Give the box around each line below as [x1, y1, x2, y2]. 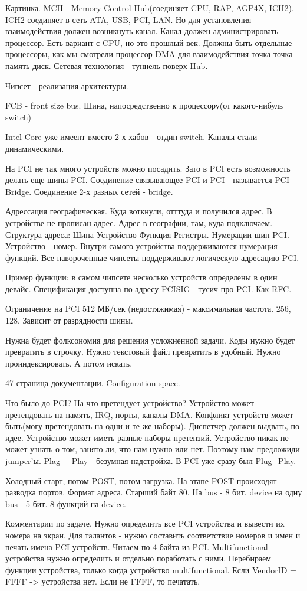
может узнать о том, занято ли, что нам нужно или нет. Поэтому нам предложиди [5, 443, 300, 455]
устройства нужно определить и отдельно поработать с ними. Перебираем [5, 552, 272, 564]
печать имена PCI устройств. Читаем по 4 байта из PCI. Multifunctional [5, 540, 268, 553]
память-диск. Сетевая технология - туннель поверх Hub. [5, 59, 208, 71]
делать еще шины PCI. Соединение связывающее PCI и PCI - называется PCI [5, 174, 289, 186]
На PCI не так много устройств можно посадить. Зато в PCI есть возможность [5, 162, 291, 174]
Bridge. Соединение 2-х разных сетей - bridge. [5, 185, 173, 197]
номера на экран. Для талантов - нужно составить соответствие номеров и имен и [5, 528, 301, 541]
